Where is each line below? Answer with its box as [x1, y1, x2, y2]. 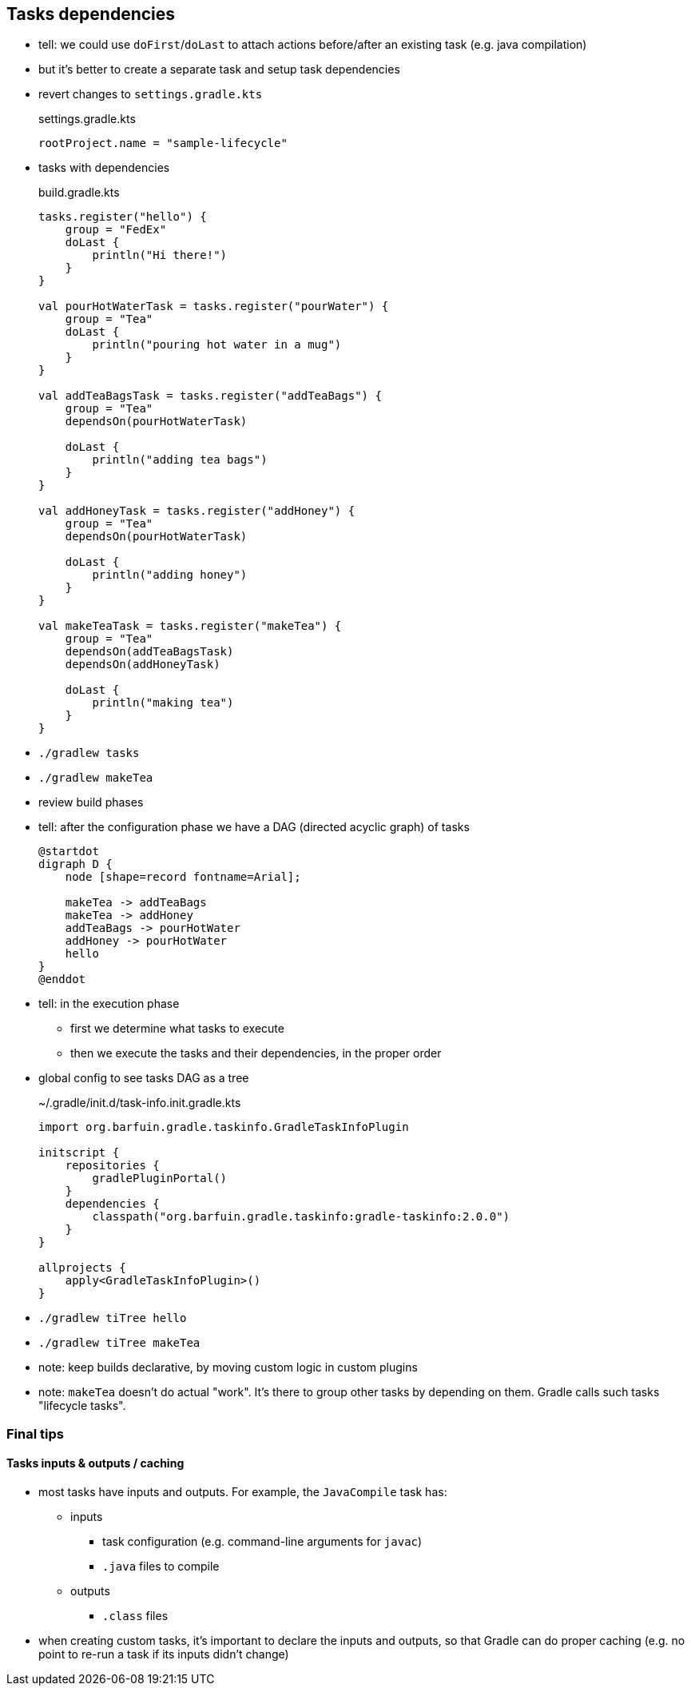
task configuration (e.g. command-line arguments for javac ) [102, 1535, 423, 1549]
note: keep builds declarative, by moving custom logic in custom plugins [38, 1360, 418, 1375]
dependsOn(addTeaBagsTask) [65, 645, 234, 659]
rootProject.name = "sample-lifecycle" [38, 137, 288, 150]
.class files [102, 1609, 169, 1623]
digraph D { [38, 858, 113, 871]
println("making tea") [92, 696, 234, 710]
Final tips [6, 1425, 64, 1442]
